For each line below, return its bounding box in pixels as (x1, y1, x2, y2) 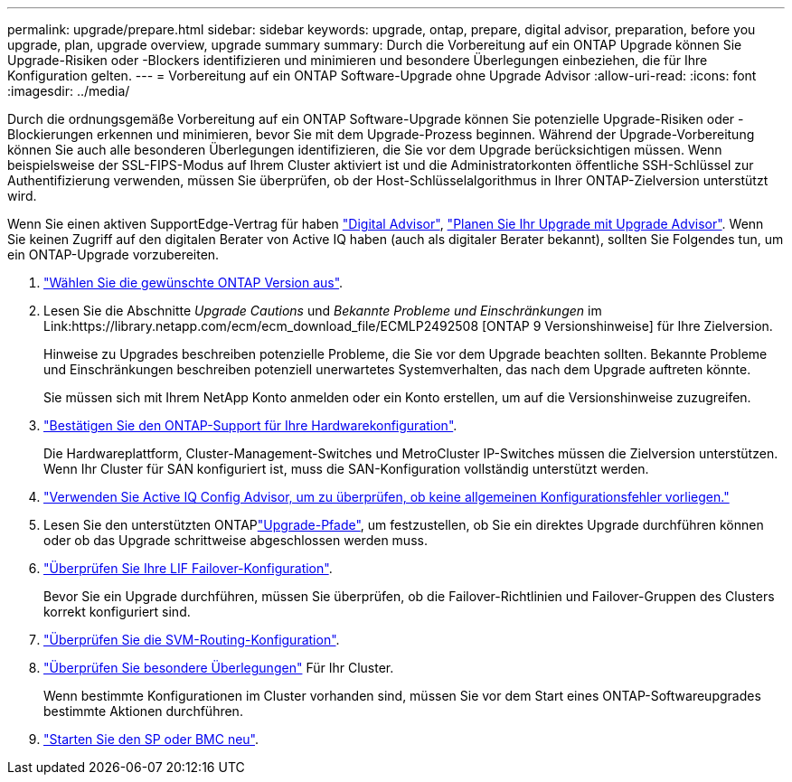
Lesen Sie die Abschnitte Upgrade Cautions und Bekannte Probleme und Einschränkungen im (43, 303, 602, 318)
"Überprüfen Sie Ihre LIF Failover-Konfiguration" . (43, 561, 333, 576)
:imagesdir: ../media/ (7, 83, 130, 99)
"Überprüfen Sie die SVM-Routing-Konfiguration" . (43, 632, 340, 647)
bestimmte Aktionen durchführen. (43, 703, 243, 719)
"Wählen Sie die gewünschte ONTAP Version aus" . (43, 275, 344, 290)
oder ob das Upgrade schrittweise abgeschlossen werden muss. (43, 532, 428, 548)
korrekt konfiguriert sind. (43, 604, 191, 619)
